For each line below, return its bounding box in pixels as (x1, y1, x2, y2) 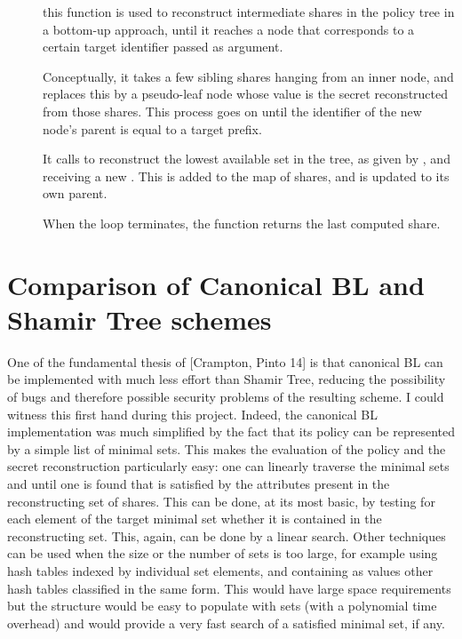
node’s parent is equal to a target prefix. (43, 119, 262, 138)
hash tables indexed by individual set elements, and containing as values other (7, 561, 434, 579)
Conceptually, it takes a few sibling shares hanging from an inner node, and (43, 67, 454, 85)
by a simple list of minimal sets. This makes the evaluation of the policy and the (7, 439, 446, 458)
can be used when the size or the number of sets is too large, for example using (7, 544, 438, 563)
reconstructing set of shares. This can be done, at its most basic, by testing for (7, 491, 435, 510)
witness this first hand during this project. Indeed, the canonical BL (7, 404, 378, 423)
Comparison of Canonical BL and (7, 266, 425, 302)
